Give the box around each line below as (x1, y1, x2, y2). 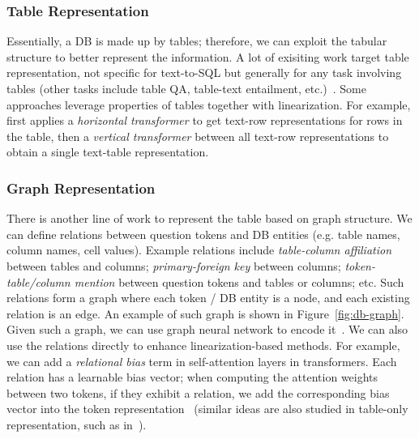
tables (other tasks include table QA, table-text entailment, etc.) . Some (6, 80, 366, 96)
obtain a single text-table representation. (6, 143, 209, 160)
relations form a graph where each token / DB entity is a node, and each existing (6, 289, 410, 306)
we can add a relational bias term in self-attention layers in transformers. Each (6, 352, 397, 369)
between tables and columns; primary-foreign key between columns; (6, 257, 341, 274)
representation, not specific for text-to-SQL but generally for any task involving (6, 64, 402, 81)
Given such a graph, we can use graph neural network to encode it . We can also (6, 321, 408, 338)
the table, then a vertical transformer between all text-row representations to (6, 127, 389, 144)
